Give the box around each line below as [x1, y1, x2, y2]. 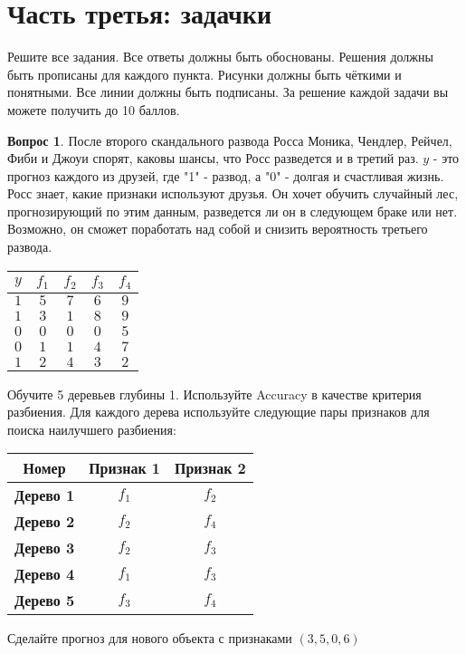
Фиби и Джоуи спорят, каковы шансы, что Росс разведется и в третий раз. [7, 149, 419, 168]
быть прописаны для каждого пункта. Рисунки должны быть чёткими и [7, 64, 402, 83]
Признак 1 [89, 457, 160, 479]
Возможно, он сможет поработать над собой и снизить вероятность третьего [7, 219, 428, 238]
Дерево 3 [14, 537, 75, 559]
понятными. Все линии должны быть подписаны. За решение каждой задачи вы [7, 82, 449, 101]
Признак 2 [174, 457, 246, 479]
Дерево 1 [14, 485, 75, 506]
